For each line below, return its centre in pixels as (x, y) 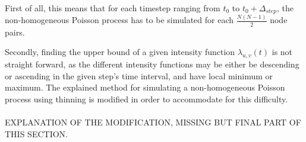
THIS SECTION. (36, 133)
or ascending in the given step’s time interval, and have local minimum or (139, 75)
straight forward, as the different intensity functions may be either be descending (152, 64)
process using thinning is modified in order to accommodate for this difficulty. (146, 99)
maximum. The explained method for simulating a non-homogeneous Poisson (145, 87)
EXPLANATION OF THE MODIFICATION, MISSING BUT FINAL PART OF (153, 122)
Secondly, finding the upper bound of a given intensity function (120, 52)
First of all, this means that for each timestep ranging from (113, 8)
